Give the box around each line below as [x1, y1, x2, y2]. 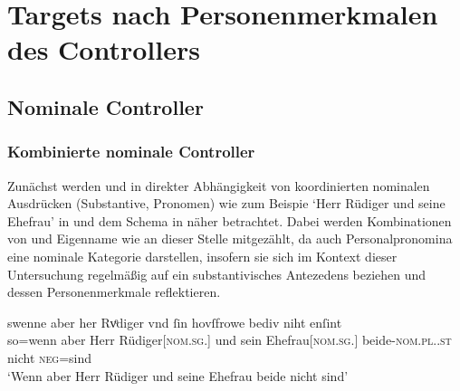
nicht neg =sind [7, 348, 92, 367]
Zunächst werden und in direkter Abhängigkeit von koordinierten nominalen [7, 176, 430, 195]
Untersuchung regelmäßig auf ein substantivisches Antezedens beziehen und [7, 264, 426, 283]
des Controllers [7, 31, 200, 68]
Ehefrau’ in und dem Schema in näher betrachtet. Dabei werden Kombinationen [7, 211, 452, 230]
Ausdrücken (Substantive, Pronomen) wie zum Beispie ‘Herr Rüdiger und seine [7, 194, 446, 213]
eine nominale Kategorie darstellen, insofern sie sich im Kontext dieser [7, 246, 398, 265]
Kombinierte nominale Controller [7, 140, 255, 163]
